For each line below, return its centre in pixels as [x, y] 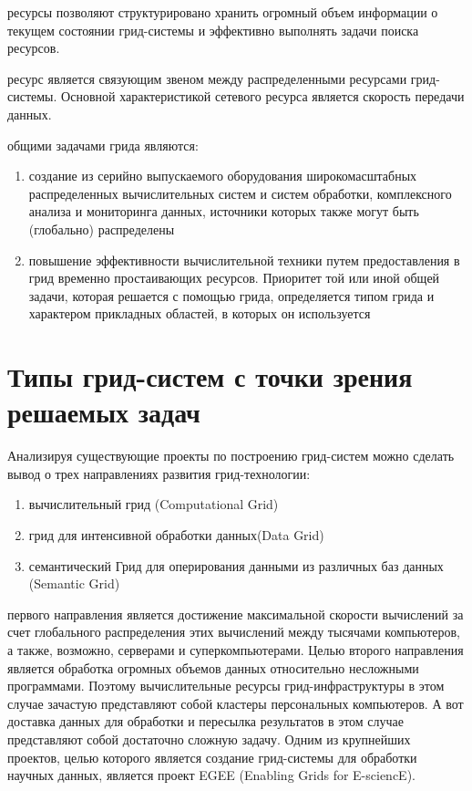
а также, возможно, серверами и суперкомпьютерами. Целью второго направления [236, 649]
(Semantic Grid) [74, 583]
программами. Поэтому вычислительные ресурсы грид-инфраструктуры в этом [226, 686]
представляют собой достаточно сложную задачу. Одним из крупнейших [209, 739]
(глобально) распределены [102, 229]
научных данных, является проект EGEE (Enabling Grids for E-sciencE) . [211, 775]
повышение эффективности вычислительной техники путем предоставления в [244, 260]
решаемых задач [104, 412]
